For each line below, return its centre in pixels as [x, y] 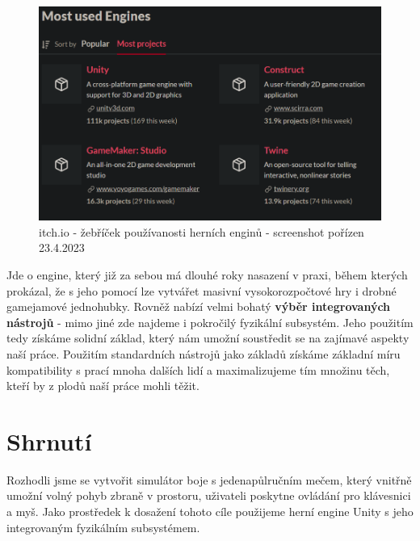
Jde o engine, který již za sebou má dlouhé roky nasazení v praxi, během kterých [207, 274]
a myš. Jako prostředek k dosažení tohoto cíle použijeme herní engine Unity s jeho [210, 511]
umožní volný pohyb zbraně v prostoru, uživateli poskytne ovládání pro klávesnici [209, 495]
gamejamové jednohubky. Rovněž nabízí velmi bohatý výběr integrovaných [199, 306]
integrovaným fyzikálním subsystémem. [103, 527]
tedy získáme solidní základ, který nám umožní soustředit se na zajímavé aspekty [208, 338]
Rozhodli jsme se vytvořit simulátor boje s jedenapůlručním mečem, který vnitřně [209, 479]
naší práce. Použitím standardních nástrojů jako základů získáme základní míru [204, 353]
